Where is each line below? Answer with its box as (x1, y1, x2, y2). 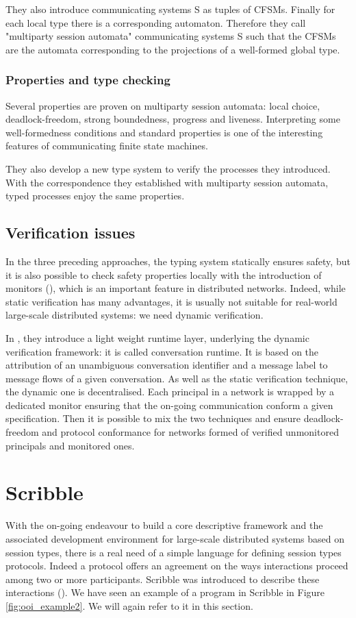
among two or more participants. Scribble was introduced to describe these (5, 571, 320, 586)
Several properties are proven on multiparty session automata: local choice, (5, 98, 320, 112)
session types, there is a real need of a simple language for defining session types (5, 545, 342, 559)
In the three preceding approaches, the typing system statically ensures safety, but (5, 254, 351, 268)
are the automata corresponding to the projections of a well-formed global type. (5, 42, 340, 56)
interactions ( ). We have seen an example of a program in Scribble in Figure (5, 585, 325, 600)
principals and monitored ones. (5, 438, 135, 452)
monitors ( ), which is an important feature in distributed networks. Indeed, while (5, 281, 346, 295)
